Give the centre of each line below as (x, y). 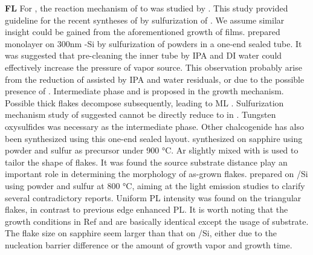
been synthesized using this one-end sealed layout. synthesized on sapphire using (154, 138)
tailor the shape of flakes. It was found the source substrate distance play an (146, 162)
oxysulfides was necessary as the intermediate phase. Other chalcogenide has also (155, 126)
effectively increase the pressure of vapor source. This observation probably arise (153, 67)
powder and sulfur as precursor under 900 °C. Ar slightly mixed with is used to (152, 150)
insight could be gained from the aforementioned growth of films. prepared (143, 32)
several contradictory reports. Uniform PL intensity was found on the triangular (153, 197)
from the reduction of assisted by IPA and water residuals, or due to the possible (155, 79)
